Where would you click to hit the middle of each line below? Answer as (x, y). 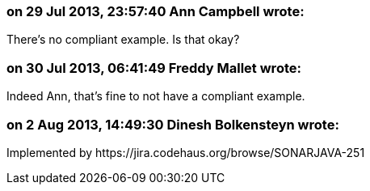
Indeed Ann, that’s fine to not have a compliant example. (156, 96)
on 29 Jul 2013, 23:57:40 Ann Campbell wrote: (156, 11)
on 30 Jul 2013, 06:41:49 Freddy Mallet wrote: (154, 68)
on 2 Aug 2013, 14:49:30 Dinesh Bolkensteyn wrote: (173, 124)
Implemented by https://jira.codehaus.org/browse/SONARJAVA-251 (186, 152)
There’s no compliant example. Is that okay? (123, 40)
